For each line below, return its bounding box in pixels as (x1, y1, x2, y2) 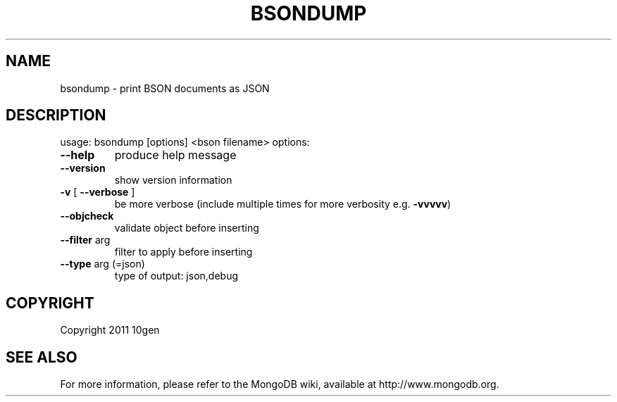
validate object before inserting (114, 222, 259, 234)
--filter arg (60, 234, 111, 246)
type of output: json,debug (114, 270, 239, 282)
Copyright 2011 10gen (60, 324, 160, 337)
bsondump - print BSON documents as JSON (60, 82, 270, 94)
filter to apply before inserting (114, 246, 253, 258)
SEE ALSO (6, 348, 77, 366)
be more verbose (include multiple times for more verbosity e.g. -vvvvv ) (114, 198, 451, 211)
